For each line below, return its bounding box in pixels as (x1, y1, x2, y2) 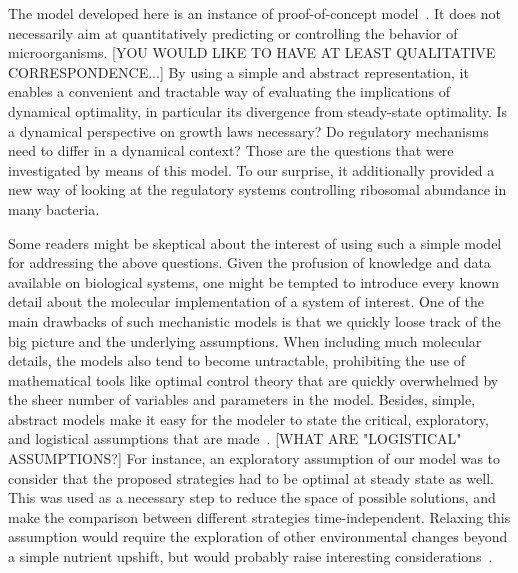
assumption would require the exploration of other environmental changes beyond (8, 526, 508, 547)
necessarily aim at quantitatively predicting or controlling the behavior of (8, 22, 458, 43)
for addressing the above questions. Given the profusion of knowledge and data (8, 252, 491, 273)
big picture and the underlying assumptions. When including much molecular (8, 330, 482, 351)
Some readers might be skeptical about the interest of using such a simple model (8, 232, 502, 253)
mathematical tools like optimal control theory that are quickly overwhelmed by (8, 369, 499, 390)
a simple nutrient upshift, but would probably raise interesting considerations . (8, 546, 493, 567)
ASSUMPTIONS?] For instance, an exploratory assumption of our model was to (8, 448, 501, 469)
